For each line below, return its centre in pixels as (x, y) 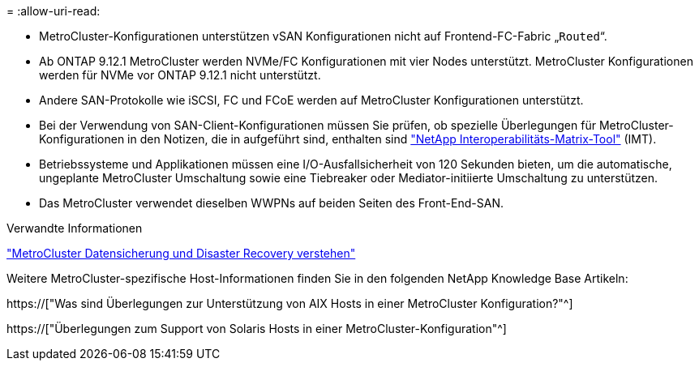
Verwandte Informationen (75, 228)
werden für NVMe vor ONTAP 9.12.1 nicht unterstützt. (180, 75)
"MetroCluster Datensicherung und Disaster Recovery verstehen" (181, 253)
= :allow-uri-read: (54, 11)
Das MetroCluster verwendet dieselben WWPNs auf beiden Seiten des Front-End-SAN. (271, 203)
